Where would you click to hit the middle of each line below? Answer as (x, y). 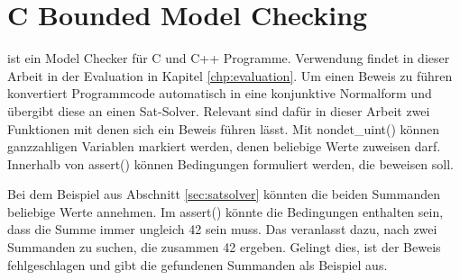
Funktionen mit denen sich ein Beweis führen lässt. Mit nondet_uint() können (224, 128)
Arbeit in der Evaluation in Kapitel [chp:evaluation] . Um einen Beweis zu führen (230, 75)
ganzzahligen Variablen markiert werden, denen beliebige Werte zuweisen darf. (224, 146)
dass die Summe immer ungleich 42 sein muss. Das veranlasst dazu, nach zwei (222, 229)
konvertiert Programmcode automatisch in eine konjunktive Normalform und (220, 93)
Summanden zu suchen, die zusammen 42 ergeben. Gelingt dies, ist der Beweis (224, 247)
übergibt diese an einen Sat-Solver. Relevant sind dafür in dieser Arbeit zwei (219, 110)
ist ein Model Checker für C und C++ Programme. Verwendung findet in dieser (229, 58)
